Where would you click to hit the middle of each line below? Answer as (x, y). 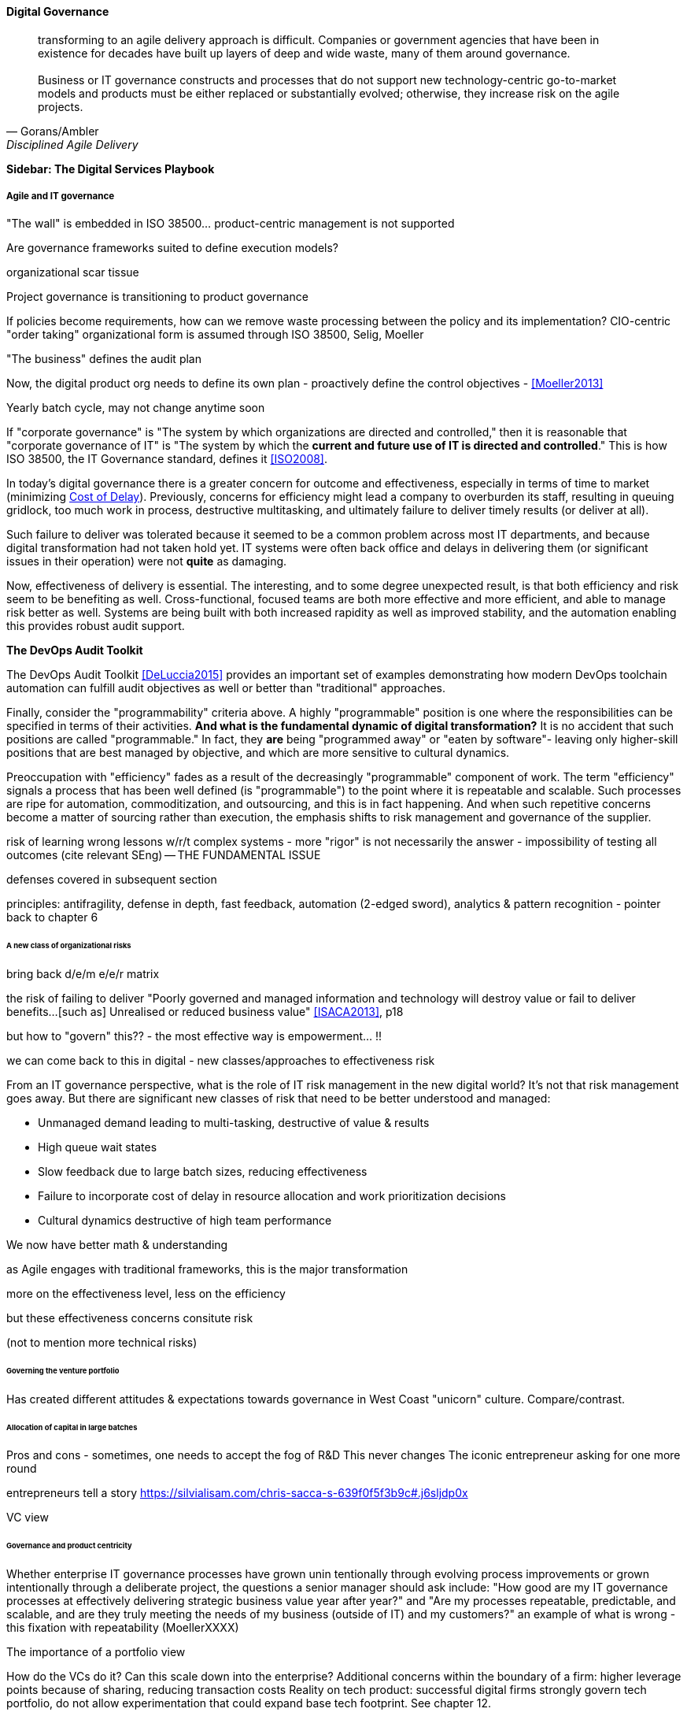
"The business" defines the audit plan (104, 359)
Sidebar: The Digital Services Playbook (111, 169)
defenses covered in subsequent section (112, 880)
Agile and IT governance (61, 196)
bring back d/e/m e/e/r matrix (83, 974)
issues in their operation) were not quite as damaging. (147, 561)
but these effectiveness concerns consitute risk (130, 1318)
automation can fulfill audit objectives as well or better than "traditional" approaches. (226, 688)
